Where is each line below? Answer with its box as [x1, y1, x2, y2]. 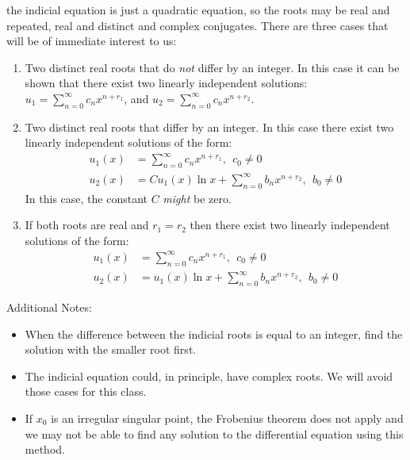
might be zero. [163, 190, 232, 206]
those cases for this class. [25, 383, 147, 400]
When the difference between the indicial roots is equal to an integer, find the [25, 325, 403, 342]
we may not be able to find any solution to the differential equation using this [25, 425, 404, 442]
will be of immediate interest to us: [6, 33, 177, 49]
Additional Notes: [6, 299, 92, 316]
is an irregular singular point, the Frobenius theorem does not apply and [51, 410, 404, 427]
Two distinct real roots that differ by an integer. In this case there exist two [25, 118, 394, 135]
